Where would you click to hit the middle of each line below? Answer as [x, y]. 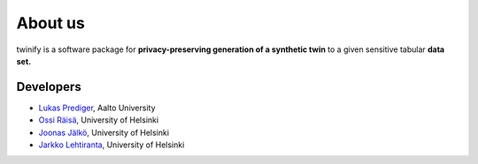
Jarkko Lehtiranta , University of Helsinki [112, 145]
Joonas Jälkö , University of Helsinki [104, 132]
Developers [49, 87]
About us [51, 23]
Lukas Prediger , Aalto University [97, 108]
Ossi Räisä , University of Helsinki [99, 120]
